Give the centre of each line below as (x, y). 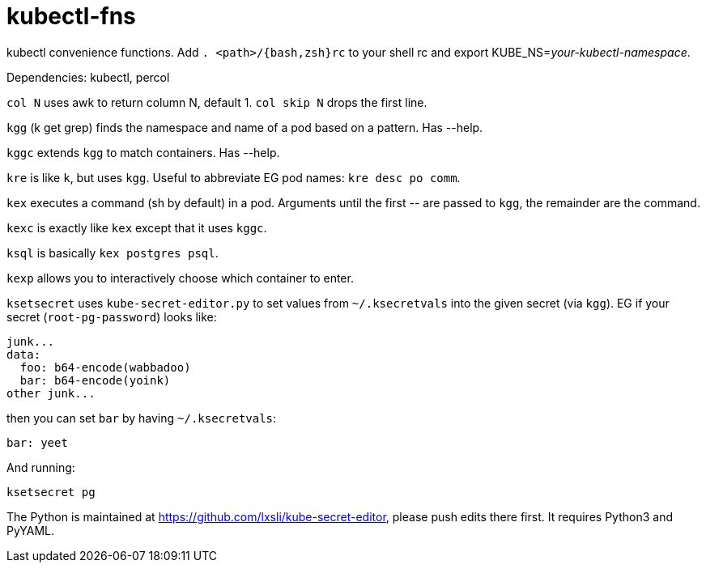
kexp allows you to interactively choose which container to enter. (180, 278)
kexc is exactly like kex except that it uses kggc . (137, 227)
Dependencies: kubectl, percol (88, 77)
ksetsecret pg (51, 492)
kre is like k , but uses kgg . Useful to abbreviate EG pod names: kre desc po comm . (234, 177)
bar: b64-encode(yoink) (95, 380)
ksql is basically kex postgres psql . (113, 253)
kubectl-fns (71, 16)
